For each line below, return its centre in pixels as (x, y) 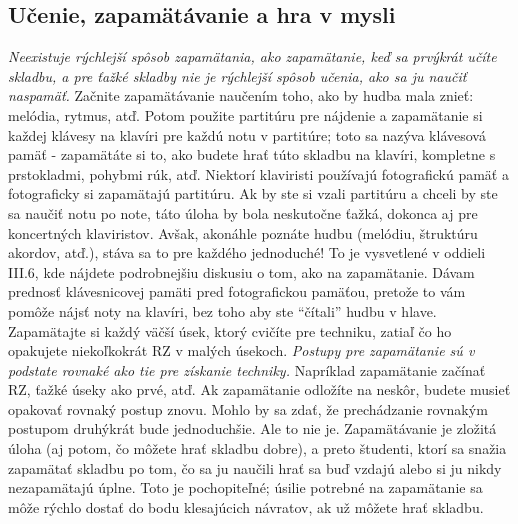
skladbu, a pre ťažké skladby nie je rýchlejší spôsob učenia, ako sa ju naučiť (237, 75)
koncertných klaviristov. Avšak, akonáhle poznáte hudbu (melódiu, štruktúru (243, 232)
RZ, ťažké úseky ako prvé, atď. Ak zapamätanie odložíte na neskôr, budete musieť (259, 389)
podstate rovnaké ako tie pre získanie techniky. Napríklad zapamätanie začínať (247, 369)
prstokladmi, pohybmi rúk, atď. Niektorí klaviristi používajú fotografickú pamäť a (258, 173)
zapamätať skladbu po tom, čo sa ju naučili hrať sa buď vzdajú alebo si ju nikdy (255, 467)
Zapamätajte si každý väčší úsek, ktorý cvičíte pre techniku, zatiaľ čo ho (230, 330)
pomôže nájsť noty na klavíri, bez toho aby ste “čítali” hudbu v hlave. (222, 310)
